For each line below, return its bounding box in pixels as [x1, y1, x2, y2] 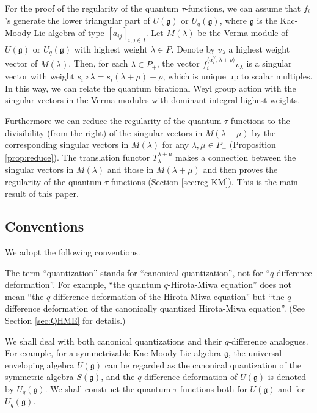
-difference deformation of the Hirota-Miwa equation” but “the [50, 290, 285, 302]
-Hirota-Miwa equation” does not [167, 278, 292, 291]
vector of [5, 57, 38, 70]
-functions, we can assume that [185, 2, 301, 14]
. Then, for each [68, 57, 128, 70]
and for [278, 382, 305, 395]
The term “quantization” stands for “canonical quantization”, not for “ [5, 266, 270, 279]
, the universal [228, 346, 282, 359]
